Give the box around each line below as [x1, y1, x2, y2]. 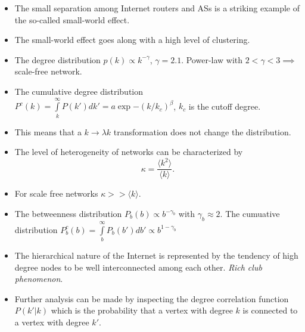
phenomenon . [14, 272, 63, 285]
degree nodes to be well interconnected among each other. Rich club [14, 260, 262, 273]
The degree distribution [14, 53, 101, 66]
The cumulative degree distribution [14, 85, 144, 97]
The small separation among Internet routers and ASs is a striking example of [14, 2, 300, 14]
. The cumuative [220, 207, 280, 220]
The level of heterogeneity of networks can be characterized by [14, 145, 243, 158]
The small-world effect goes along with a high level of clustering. [14, 33, 250, 46]
